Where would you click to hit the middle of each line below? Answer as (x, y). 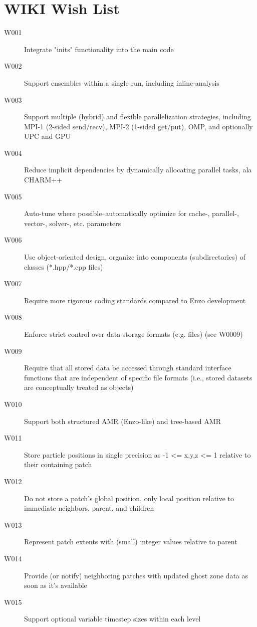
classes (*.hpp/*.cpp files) (64, 266)
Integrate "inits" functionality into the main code (99, 49)
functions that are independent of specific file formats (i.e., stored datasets (138, 377)
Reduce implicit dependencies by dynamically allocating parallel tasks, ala (138, 170)
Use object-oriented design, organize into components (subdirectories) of (135, 257)
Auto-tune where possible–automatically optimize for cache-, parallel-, (132, 213)
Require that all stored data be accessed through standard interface (128, 368)
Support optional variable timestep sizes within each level (112, 619)
